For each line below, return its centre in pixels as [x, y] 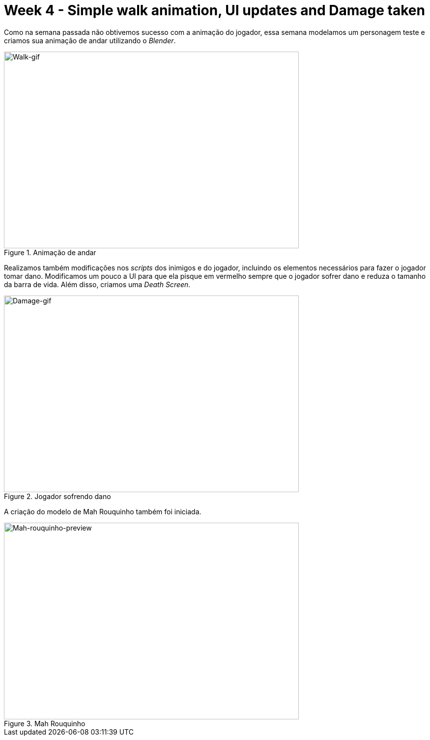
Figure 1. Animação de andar [50, 252]
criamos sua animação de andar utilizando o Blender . [90, 40]
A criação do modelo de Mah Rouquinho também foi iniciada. [103, 511]
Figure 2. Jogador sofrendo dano [57, 496]
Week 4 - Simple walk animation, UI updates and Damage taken [215, 10]
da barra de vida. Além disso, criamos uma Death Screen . [97, 284]
